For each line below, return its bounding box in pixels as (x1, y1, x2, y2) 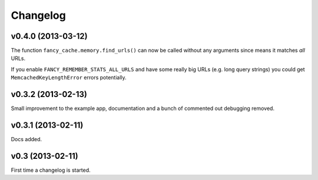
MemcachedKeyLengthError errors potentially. (11, 74, 127, 81)
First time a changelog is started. (11, 166, 91, 174)
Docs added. (11, 136, 42, 143)
